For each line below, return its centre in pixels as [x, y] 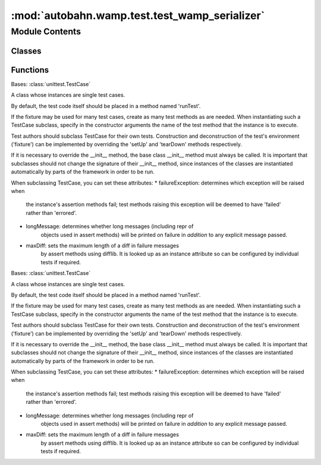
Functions [30, 70]
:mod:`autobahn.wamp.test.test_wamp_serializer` [138, 15]
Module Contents [46, 31]
